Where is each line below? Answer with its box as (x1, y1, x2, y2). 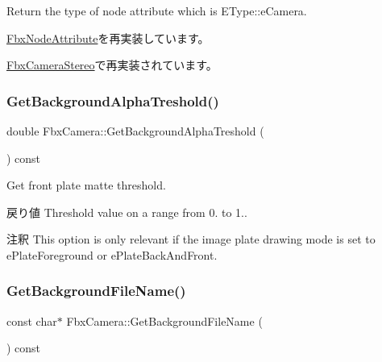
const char (6, 312, 57, 329)
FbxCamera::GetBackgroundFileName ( (66, 312, 263, 329)
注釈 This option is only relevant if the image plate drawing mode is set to (6, 231, 376, 248)
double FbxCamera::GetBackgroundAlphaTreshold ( (6, 123, 264, 139)
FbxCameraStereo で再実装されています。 (6, 56, 218, 73)
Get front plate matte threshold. (6, 177, 166, 193)
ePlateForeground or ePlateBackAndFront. (6, 246, 218, 263)
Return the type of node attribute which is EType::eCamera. (6, 2, 307, 19)
